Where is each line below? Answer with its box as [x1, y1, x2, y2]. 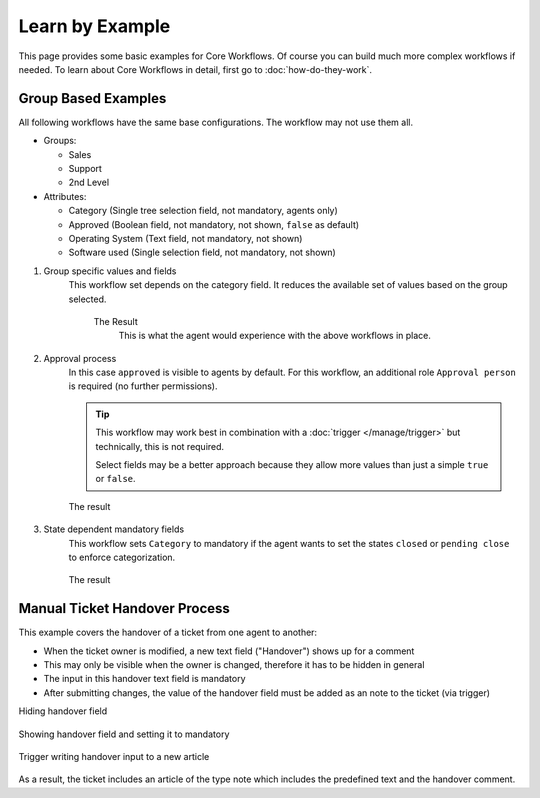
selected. [68, 293, 107, 305]
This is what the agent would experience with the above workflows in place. [118, 330, 432, 342]
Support [68, 163, 102, 175]
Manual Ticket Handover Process [18, 600, 230, 617]
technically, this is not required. [95, 440, 225, 452]
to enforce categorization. [68, 551, 176, 563]
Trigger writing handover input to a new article [18, 751, 210, 763]
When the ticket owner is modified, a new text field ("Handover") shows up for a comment [43, 645, 415, 657]
